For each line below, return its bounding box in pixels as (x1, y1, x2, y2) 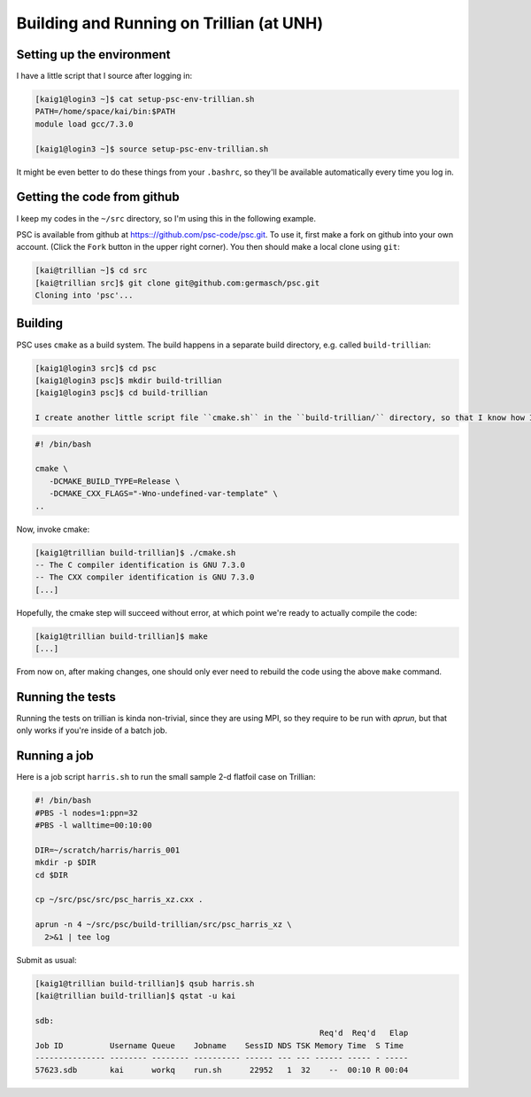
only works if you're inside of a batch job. (16, 725, 168, 735)
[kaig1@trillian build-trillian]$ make (35, 631, 208, 642)
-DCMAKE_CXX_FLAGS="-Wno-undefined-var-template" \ (49, 488, 278, 499)
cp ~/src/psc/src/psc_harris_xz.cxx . (35, 895, 204, 905)
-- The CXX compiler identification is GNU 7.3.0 (35, 572, 255, 582)
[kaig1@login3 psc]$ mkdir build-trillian (35, 375, 222, 385)
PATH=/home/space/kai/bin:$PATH (35, 106, 176, 117)
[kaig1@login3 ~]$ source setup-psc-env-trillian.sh (35, 144, 269, 154)
